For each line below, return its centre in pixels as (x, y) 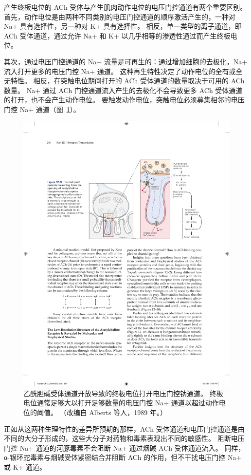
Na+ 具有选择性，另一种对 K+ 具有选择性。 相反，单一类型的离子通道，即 (123, 26)
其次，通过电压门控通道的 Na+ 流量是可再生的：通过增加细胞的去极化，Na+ (126, 61)
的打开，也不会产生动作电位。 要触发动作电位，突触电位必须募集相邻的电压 (124, 100)
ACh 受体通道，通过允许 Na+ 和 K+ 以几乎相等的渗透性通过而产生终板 (117, 35)
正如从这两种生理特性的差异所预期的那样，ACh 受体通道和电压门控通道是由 (124, 428)
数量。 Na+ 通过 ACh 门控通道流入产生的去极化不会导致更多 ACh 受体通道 (123, 90)
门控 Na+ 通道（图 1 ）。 (42, 109)
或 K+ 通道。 (25, 467)
